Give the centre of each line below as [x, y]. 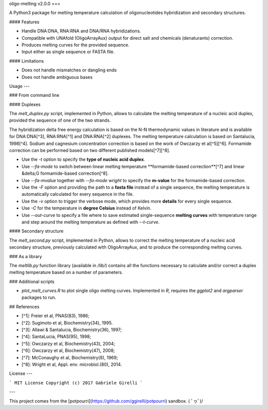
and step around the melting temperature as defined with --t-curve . [91, 222]
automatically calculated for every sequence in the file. [78, 194]
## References [24, 307]
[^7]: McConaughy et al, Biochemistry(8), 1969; [70, 357]
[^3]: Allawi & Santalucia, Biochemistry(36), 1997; [72, 330]
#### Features [24, 22]
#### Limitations [27, 61]
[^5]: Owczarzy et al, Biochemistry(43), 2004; [68, 343]
